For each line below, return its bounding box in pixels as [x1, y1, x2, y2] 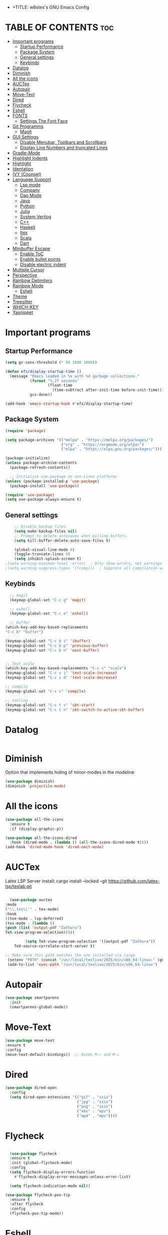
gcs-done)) [29, 392, 52, 397]
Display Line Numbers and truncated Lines [19, 145, 108, 151]
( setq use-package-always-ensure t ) [5, 497, 81, 502]
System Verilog [19, 214, 51, 220]
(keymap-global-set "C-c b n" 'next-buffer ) [5, 648, 99, 653]
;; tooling [5, 698, 28, 703]
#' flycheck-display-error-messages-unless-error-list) [14, 1174, 131, 1179]
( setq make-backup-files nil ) [14, 529, 77, 534]
